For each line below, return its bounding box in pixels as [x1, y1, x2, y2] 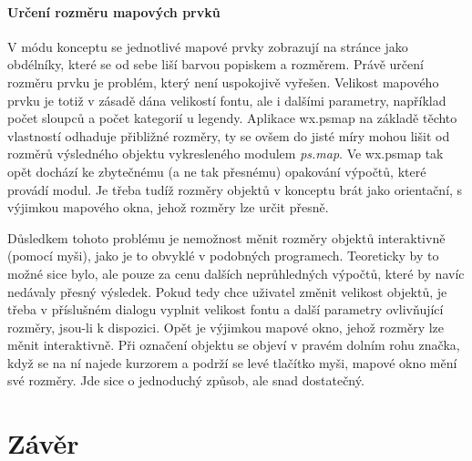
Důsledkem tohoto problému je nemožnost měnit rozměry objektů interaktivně [7, 228, 446, 247]
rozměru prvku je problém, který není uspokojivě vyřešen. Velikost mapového [7, 72, 439, 91]
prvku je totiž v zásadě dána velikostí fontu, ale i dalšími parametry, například [7, 90, 446, 109]
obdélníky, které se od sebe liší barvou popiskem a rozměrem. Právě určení [7, 55, 424, 74]
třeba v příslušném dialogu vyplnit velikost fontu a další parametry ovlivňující [7, 300, 444, 319]
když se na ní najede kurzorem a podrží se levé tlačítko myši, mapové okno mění [7, 353, 457, 372]
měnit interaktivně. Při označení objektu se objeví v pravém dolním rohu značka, [7, 335, 460, 354]
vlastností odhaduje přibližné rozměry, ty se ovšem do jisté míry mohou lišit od [7, 126, 450, 145]
